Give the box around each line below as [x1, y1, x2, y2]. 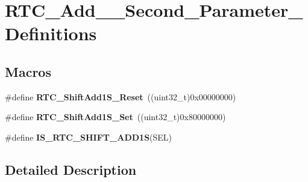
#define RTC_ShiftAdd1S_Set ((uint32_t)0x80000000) [5, 111, 226, 123]
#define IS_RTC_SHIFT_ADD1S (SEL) [5, 130, 172, 143]
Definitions [5, 21, 97, 46]
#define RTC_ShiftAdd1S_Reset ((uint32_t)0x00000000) [5, 90, 236, 103]
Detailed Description [5, 160, 137, 178]
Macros [5, 62, 51, 80]
